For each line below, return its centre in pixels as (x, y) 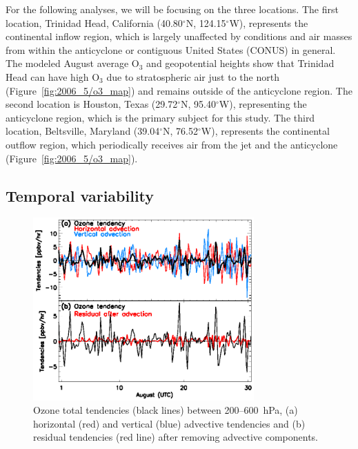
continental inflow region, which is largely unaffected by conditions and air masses (179, 36)
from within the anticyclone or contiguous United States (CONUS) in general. (171, 49)
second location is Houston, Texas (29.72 (92, 104)
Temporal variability (80, 195)
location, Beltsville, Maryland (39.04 (83, 131)
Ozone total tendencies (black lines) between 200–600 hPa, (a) (166, 410)
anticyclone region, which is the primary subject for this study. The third (160, 117)
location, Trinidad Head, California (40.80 (94, 22)
